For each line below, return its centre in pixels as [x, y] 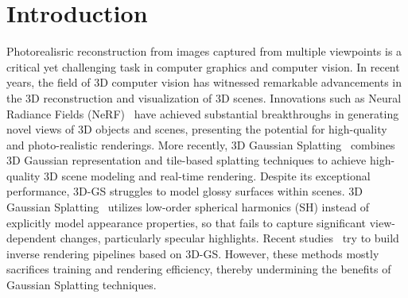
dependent [32, 238]
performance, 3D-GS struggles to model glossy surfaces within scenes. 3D [185, 191]
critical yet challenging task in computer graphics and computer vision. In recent [203, 66]
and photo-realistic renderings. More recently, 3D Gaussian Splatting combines [201, 144]
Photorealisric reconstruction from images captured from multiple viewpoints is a [204, 51]
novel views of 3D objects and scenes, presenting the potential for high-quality [197, 129]
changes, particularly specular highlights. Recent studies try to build [229, 238]
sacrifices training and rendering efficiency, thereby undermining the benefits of [199, 269]
